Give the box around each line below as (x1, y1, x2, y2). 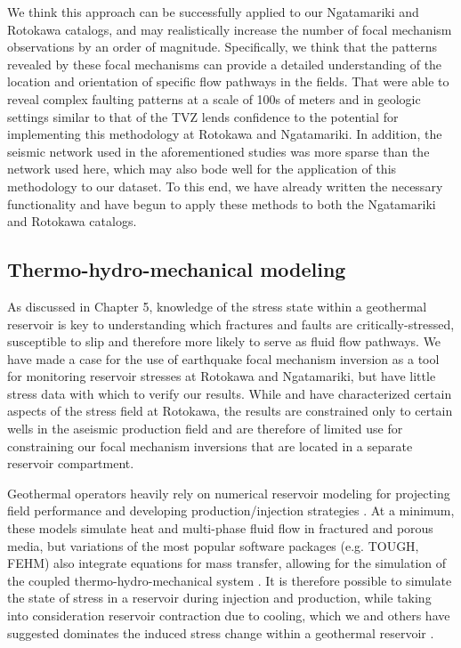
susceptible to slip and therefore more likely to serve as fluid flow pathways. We (7, 332, 441, 351)
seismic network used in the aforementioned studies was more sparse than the (7, 142, 430, 160)
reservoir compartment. (7, 454, 134, 473)
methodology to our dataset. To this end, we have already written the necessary (7, 176, 443, 195)
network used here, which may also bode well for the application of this (7, 159, 397, 178)
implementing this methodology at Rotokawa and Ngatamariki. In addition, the (7, 125, 442, 143)
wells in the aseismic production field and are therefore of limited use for (7, 419, 403, 438)
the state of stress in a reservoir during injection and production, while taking (7, 588, 432, 607)
